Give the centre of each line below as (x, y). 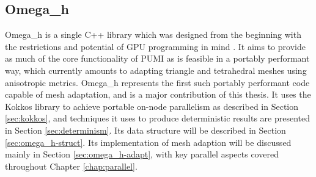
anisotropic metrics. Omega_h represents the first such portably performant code (157, 82)
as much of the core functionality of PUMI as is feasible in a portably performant (157, 58)
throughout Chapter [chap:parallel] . (71, 166)
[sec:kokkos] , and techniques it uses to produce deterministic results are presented (158, 118)
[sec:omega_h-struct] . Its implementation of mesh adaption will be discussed (148, 142)
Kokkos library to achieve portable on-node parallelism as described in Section (152, 106)
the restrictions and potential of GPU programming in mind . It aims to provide (155, 46)
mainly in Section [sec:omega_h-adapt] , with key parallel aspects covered (142, 154)
